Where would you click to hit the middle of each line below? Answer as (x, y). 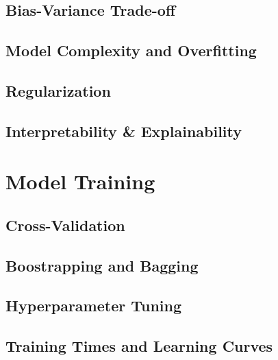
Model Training (80, 181)
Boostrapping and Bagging (102, 265)
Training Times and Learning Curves (139, 346)
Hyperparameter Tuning (94, 305)
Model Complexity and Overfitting (131, 50)
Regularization (58, 90)
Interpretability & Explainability (124, 131)
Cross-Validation (65, 225)
